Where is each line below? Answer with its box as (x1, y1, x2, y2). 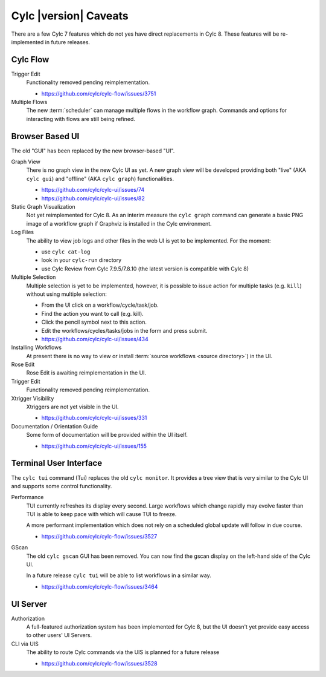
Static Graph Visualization (11, 203, 75, 211)
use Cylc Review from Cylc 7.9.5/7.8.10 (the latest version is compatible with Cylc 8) (41, 265, 249, 272)
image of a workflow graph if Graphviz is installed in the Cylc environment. (26, 220, 212, 227)
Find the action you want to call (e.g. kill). (41, 310, 144, 317)
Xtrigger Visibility (11, 394, 54, 402)
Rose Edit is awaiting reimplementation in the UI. (26, 369, 147, 376)
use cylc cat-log (41, 248, 91, 255)
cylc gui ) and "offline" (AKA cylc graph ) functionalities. (26, 175, 174, 182)
